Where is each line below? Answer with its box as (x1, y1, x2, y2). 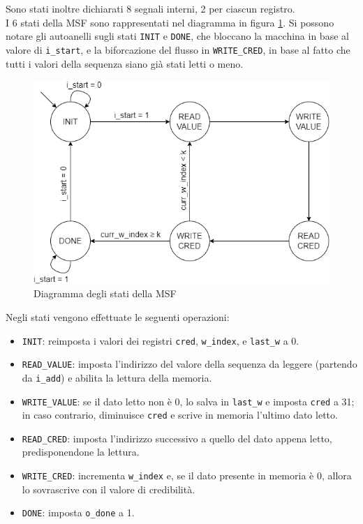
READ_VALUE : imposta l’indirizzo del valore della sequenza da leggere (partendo (22, 357, 357, 371)
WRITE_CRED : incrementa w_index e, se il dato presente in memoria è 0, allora (22, 468, 352, 483)
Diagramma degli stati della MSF (34, 286, 177, 301)
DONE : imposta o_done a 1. (22, 505, 135, 520)
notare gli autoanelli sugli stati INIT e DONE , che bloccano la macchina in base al (6, 29, 349, 43)
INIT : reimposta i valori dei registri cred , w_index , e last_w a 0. (22, 333, 299, 347)
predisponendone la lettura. (22, 444, 140, 459)
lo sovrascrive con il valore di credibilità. (22, 481, 195, 496)
